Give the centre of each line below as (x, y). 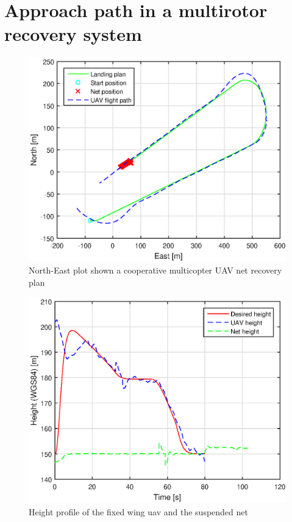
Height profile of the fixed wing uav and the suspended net (138, 511)
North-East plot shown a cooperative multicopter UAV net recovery (155, 270)
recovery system (73, 34)
